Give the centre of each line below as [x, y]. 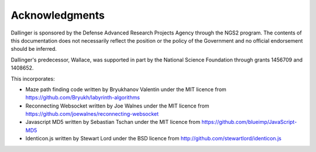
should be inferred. [34, 49]
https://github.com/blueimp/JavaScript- [249, 122]
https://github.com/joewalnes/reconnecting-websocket [92, 114]
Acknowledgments [58, 15]
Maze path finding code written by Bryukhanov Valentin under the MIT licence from [126, 89]
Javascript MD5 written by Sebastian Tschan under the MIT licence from [113, 122]
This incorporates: [33, 78]
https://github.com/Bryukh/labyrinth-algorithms [83, 98]
